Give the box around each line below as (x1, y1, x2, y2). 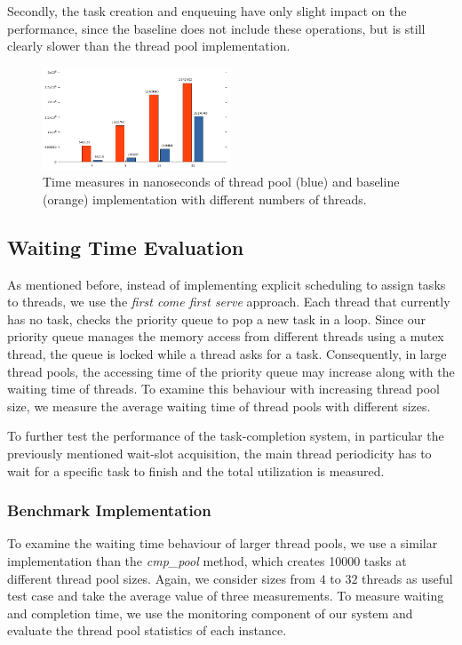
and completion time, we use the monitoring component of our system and (7, 603, 413, 622)
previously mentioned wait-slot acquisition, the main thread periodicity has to (7, 443, 432, 462)
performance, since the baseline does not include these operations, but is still (7, 19, 426, 37)
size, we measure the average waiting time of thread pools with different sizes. (7, 396, 431, 415)
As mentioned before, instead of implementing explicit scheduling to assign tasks (7, 275, 446, 293)
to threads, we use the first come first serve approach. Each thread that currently (7, 292, 450, 311)
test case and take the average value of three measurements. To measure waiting (7, 586, 444, 605)
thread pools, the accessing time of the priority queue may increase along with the (7, 362, 455, 380)
